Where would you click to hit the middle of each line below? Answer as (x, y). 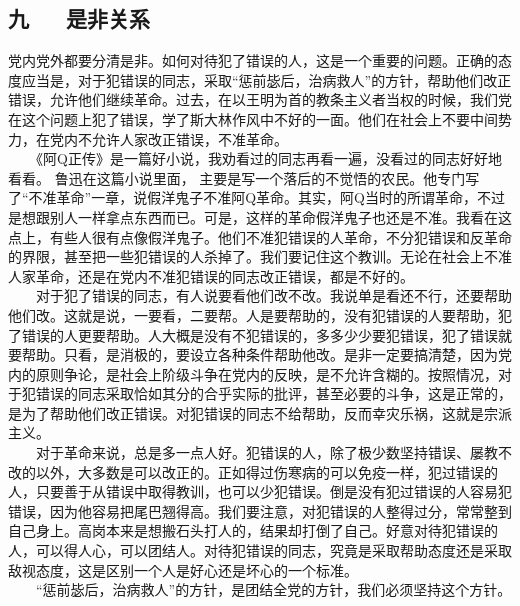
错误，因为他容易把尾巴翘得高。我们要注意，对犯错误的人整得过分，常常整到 (260, 510)
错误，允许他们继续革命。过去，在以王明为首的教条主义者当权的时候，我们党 (260, 99)
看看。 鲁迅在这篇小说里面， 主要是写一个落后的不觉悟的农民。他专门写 (244, 177)
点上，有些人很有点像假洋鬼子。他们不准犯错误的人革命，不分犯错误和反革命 (260, 236)
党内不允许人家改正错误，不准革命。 (168, 138)
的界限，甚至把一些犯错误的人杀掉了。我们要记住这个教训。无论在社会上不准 (260, 256)
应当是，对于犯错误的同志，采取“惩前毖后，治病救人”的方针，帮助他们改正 (266, 79)
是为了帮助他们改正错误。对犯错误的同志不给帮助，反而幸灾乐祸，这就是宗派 (260, 412)
